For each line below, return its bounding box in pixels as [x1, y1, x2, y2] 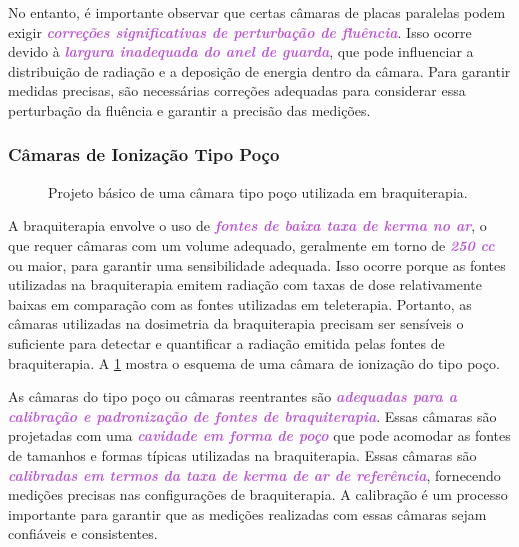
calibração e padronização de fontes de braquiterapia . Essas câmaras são [8, 405, 497, 426]
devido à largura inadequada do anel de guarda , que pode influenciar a [8, 41, 474, 62]
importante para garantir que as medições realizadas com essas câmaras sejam [8, 503, 487, 524]
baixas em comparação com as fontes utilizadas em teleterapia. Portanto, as [8, 293, 472, 314]
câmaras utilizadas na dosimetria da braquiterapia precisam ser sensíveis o [8, 313, 464, 334]
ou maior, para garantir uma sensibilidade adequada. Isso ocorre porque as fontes [8, 254, 506, 275]
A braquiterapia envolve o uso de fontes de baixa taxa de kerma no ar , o [8, 215, 487, 236]
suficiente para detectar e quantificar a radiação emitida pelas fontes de [8, 332, 445, 353]
